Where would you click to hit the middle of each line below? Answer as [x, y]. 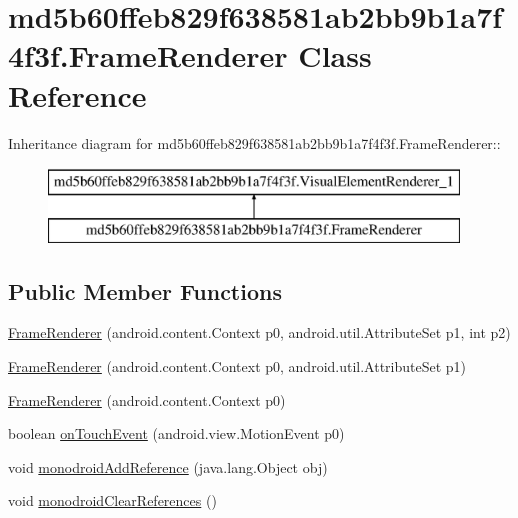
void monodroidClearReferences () [112, 500]
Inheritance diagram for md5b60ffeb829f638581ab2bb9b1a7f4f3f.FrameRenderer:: [254, 142]
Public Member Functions [145, 290]
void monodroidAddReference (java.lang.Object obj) [168, 466]
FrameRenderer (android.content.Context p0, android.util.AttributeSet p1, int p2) [259, 332]
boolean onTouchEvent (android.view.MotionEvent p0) [176, 433]
